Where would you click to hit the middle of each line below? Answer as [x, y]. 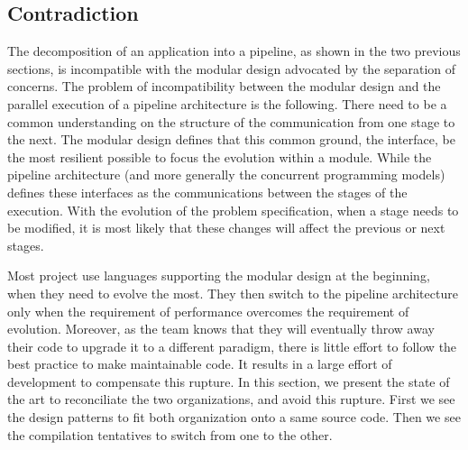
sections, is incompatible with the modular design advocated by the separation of [232, 68]
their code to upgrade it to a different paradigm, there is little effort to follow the [232, 346]
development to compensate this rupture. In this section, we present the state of [229, 381]
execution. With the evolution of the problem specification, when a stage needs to [233, 210]
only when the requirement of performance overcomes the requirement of [208, 311]
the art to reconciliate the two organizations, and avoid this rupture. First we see [231, 399]
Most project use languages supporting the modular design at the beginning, [219, 276]
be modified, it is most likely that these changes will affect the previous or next [226, 228]
